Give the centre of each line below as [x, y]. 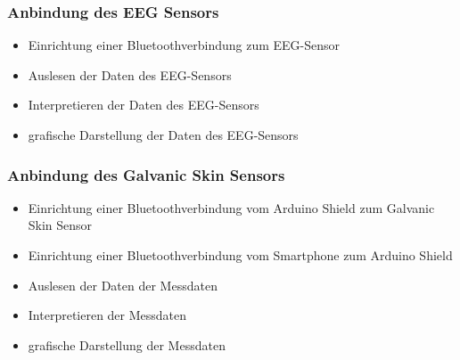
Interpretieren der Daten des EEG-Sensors [144, 105]
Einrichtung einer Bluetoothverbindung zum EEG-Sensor [184, 45]
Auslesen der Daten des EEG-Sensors [130, 74]
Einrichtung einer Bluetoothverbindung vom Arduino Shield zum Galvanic [231, 207]
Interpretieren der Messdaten [107, 315]
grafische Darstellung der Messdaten [127, 344]
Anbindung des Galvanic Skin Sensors [146, 174]
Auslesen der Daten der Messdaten [123, 285]
